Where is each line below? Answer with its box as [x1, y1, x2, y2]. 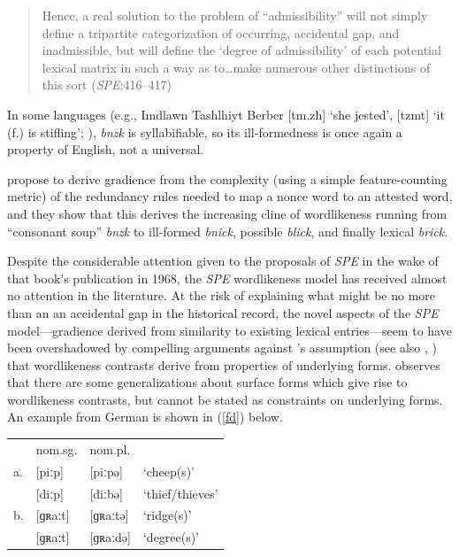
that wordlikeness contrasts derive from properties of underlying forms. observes [7, 355, 440, 374]
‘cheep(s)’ [142, 461, 195, 480]
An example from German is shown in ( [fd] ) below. [7, 407, 283, 426]
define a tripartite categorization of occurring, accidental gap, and [42, 23, 400, 42]
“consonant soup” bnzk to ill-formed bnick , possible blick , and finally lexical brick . [7, 221, 448, 240]
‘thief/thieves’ [142, 484, 218, 502]
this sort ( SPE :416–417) [42, 75, 172, 94]
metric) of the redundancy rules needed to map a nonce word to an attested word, [7, 187, 453, 205]
